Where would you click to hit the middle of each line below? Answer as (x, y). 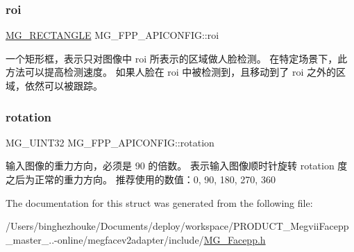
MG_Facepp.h (235, 239)
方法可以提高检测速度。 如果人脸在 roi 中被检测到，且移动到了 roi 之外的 (171, 72)
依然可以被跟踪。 (64, 85)
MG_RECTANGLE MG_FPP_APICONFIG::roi (112, 35)
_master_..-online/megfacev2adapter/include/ (105, 239)
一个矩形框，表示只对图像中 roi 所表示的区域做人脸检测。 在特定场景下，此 (177, 58)
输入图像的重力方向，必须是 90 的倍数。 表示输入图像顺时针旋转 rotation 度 (177, 166)
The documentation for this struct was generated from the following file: (159, 202)
